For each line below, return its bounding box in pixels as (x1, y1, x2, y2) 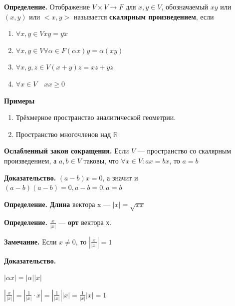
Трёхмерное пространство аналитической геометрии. (15, 112, 176, 122)
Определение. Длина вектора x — (4, 198, 111, 209)
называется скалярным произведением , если (73, 11, 214, 21)
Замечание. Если (4, 236, 57, 246)
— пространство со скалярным (137, 145, 232, 156)
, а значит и (102, 172, 138, 182)
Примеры (4, 95, 35, 105)
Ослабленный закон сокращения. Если (4, 145, 129, 156)
